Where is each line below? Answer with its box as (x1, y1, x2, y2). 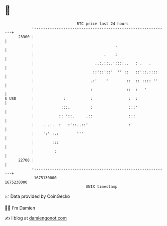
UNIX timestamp (86, 184, 118, 189)
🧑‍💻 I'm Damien (5, 205, 36, 211)
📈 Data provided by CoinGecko (5, 193, 70, 199)
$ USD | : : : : (5, 96, 138, 101)
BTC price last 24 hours (76, 21, 129, 26)
